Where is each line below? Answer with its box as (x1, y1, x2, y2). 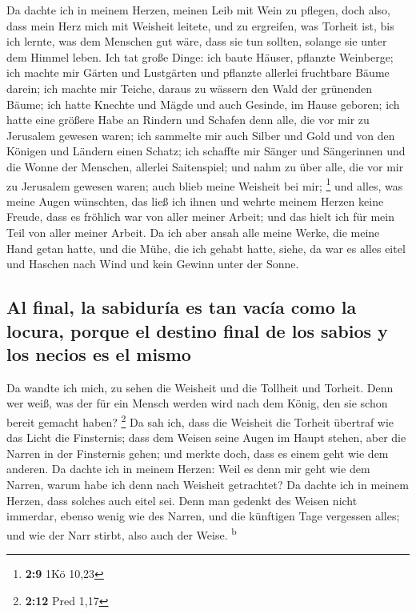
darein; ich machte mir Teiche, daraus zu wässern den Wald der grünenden (6, 79, 373, 96)
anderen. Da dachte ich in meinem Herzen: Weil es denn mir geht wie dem (6, 460, 370, 477)
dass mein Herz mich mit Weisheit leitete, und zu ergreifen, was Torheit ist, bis (6, 17, 394, 34)
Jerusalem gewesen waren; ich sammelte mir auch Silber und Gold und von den (6, 126, 395, 143)
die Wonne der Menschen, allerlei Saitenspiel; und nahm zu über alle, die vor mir (6, 158, 404, 175)
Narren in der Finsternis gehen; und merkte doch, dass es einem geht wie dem (6, 444, 389, 461)
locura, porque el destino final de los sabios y (6, 318, 388, 343)
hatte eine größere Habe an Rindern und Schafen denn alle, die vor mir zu (6, 111, 370, 128)
